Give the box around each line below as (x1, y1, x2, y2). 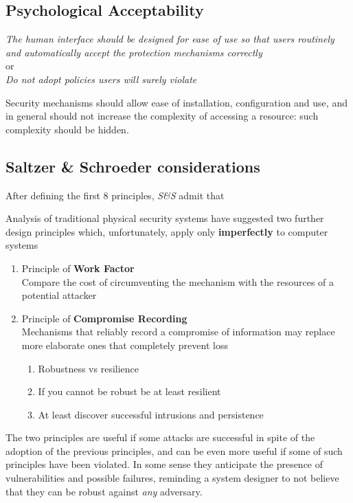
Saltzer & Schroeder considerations (5, 155, 260, 177)
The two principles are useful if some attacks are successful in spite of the (5, 430, 315, 445)
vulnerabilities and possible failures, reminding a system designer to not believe (5, 471, 339, 485)
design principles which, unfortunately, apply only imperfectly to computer (5, 224, 328, 238)
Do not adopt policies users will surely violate (5, 71, 197, 86)
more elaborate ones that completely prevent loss (21, 337, 228, 352)
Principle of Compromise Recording (21, 311, 187, 325)
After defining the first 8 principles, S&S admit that (5, 188, 225, 202)
